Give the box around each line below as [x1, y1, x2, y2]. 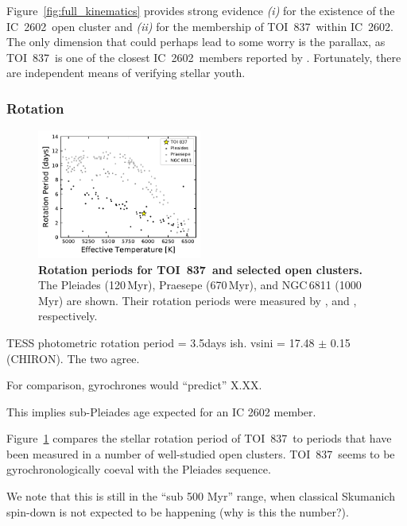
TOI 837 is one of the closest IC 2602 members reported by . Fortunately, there [6, 48, 401, 65]
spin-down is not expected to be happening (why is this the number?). [6, 503, 349, 520]
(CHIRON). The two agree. [6, 350, 140, 366]
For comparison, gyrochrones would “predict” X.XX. [6, 377, 262, 393]
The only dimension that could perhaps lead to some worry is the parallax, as [6, 33, 386, 50]
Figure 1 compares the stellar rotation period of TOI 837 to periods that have [6, 430, 392, 447]
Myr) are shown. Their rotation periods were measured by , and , [38, 292, 357, 308]
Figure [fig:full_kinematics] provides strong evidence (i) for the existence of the [6, 2, 395, 18]
